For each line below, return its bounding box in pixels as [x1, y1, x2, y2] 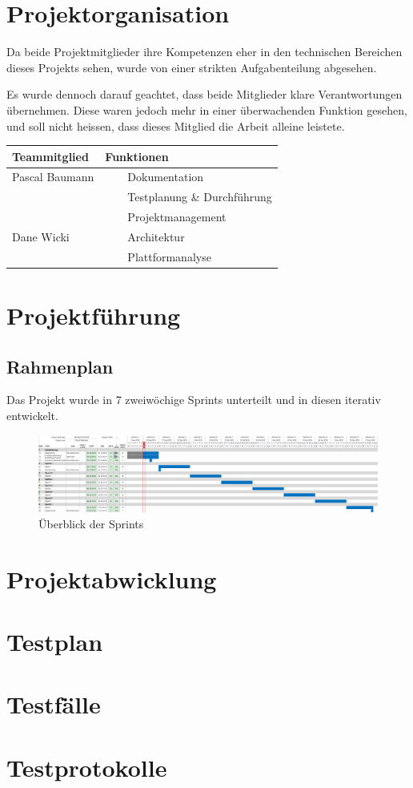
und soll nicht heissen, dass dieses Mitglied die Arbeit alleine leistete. [6, 117, 345, 134]
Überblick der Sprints [38, 515, 144, 531]
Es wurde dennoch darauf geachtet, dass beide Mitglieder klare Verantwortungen [6, 86, 403, 103]
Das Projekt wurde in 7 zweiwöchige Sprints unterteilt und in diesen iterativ [6, 391, 381, 408]
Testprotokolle [6, 750, 167, 783]
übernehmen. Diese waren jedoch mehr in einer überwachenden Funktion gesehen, [6, 101, 407, 118]
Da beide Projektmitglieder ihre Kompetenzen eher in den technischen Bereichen [6, 43, 403, 60]
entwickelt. [6, 407, 58, 424]
